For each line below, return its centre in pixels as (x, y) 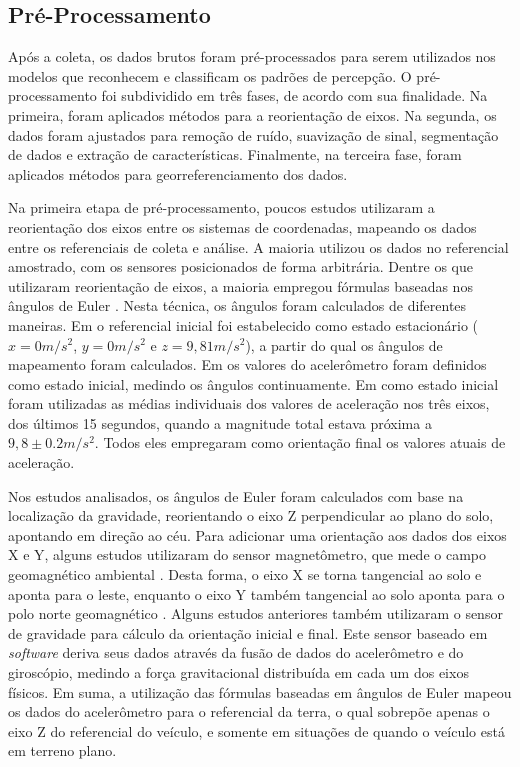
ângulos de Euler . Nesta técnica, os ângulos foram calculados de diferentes (237, 305)
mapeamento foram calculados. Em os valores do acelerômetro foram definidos (247, 364)
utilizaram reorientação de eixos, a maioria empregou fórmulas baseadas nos (240, 285)
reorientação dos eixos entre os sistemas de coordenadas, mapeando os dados (242, 226)
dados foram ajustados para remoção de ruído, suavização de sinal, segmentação (253, 134)
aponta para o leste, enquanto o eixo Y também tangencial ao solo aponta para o (256, 593)
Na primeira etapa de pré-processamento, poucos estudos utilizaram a (221, 207)
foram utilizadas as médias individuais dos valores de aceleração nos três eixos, (249, 403)
